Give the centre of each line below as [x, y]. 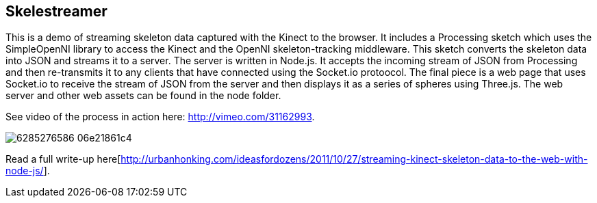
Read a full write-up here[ [63, 159]
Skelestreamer [56, 11]
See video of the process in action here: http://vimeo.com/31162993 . [160, 117]
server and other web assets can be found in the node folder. [143, 96]
